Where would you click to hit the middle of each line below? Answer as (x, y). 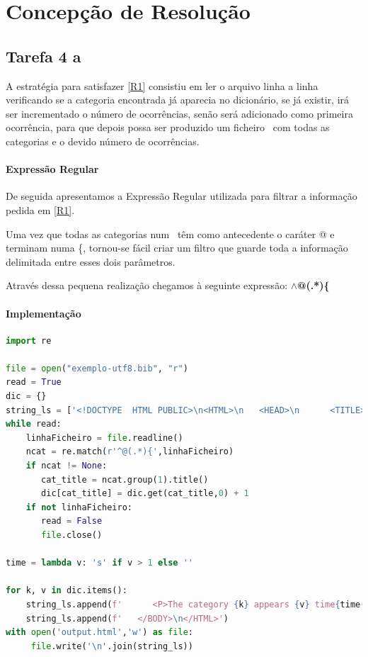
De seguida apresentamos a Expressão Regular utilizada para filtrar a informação (182, 196)
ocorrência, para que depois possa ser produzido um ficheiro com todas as (168, 127)
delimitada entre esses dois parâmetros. (91, 261)
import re (29, 341)
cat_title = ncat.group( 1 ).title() (125, 479)
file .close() (72, 535)
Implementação (44, 313)
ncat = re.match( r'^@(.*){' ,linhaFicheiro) (130, 452)
